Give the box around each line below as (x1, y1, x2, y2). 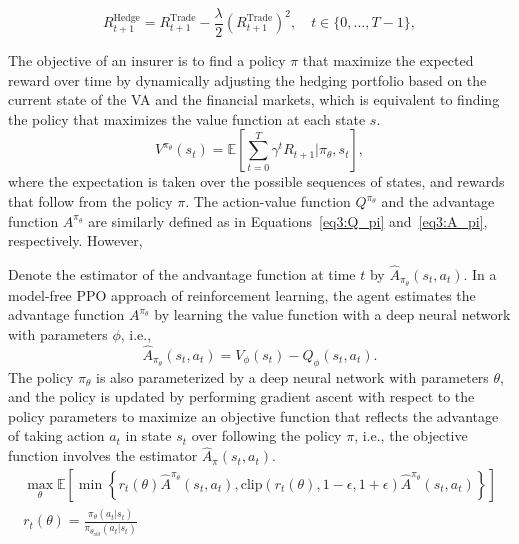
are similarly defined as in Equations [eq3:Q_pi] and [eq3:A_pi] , (88, 210, 488, 231)
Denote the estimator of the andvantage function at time (8, 264, 356, 285)
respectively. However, (8, 230, 143, 251)
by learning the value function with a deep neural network (154, 304, 511, 325)
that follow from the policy (8, 191, 173, 212)
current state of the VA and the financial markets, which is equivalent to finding (8, 89, 500, 110)
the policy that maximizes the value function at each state (8, 108, 366, 129)
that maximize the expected (302, 50, 474, 71)
